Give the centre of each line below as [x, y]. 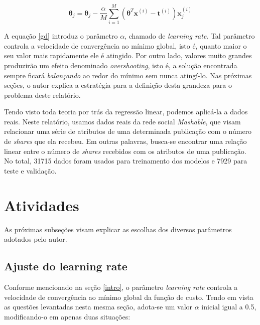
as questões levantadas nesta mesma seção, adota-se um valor [98, 307]
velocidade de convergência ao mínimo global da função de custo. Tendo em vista [129, 297]
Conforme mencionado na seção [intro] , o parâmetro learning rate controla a [121, 287]
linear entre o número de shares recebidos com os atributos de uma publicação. [125, 151]
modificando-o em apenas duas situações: [67, 316]
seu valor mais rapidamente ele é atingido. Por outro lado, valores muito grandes [128, 55]
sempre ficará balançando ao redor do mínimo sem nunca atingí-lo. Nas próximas [128, 75]
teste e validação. [30, 170]
